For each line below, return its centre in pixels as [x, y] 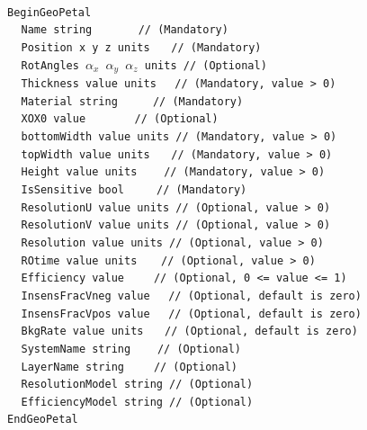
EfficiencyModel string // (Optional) [137, 402]
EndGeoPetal [43, 420]
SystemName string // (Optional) [131, 349]
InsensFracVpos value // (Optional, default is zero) [191, 314]
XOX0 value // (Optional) [120, 119]
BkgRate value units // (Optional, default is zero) [189, 331]
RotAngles [50, 65]
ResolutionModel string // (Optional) [137, 385]
